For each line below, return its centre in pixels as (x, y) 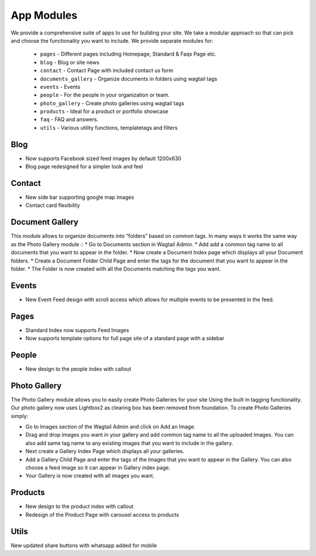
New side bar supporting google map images (80, 197)
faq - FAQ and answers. (69, 119)
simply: (20, 416)
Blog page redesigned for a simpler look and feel (84, 167)
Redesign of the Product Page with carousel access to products (102, 514)
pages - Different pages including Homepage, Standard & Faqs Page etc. (128, 54)
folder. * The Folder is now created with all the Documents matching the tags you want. (116, 268)
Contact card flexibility (53, 205)
